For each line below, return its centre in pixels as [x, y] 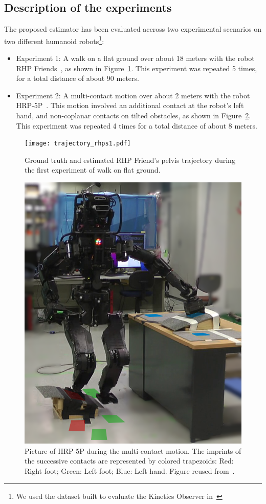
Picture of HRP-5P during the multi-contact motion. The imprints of [133, 450]
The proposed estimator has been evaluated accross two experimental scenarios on [133, 29]
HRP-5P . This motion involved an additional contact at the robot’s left [130, 105]
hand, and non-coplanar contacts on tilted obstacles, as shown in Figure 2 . [134, 115]
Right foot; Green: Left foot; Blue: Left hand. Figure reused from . [130, 471]
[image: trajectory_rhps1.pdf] [78, 144]
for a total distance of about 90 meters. [77, 78]
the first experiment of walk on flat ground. [93, 170]
